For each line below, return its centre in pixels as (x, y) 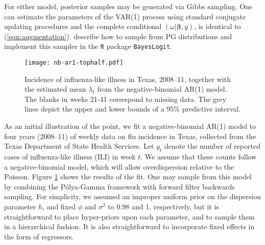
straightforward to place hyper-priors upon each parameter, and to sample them (129, 216)
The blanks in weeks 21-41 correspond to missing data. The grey (126, 99)
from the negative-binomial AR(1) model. (162, 89)
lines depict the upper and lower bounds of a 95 (99, 109)
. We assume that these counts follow (199, 157)
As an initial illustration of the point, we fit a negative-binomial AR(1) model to (130, 126)
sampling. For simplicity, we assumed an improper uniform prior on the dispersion (133, 196)
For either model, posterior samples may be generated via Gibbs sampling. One (128, 6)
